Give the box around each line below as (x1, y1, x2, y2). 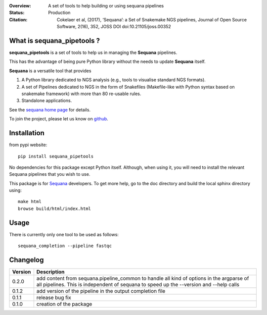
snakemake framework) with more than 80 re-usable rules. (21, 91, 141, 97)
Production (48, 10, 71, 16)
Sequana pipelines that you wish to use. (9, 171, 90, 177)
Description (36, 268, 65, 275)
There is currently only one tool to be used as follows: (9, 231, 119, 237)
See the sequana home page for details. (9, 106, 91, 112)
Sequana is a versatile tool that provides (9, 67, 91, 74)
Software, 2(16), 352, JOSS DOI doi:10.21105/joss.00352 (57, 24, 172, 30)
